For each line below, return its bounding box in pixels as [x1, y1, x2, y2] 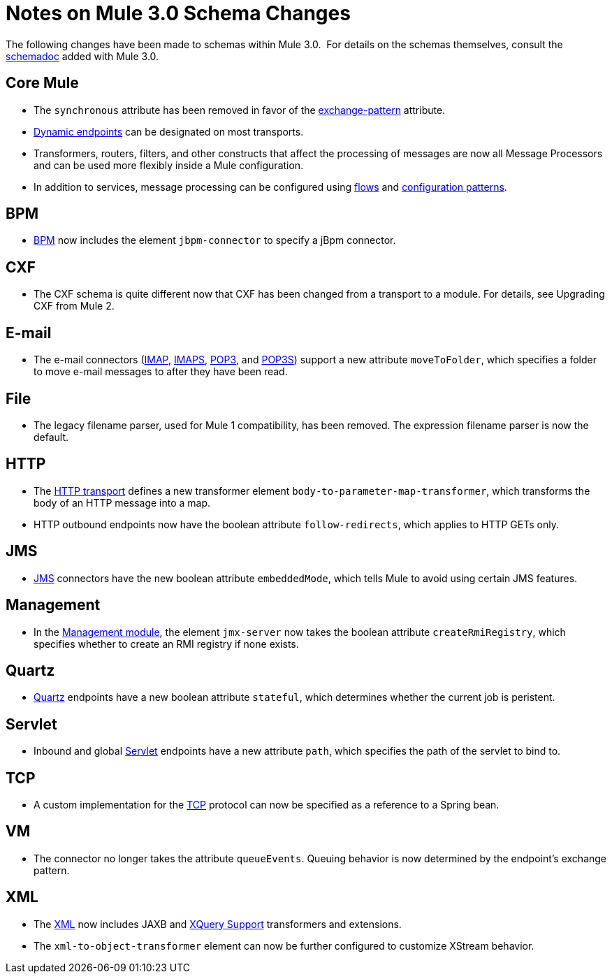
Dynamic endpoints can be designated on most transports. [34, 125, 304, 138]
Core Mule [6, 74, 79, 92]
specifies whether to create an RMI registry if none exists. [34, 637, 299, 650]
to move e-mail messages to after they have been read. [34, 365, 288, 378]
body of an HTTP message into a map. [34, 496, 211, 509]
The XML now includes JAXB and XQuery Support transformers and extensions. [34, 918, 402, 930]
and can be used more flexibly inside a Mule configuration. [34, 159, 304, 171]
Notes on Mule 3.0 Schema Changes [6, 1, 351, 25]
